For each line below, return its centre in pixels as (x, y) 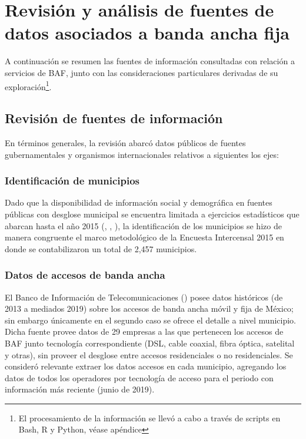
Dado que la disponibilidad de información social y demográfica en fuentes (139, 202)
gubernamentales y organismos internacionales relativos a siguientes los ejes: (142, 154)
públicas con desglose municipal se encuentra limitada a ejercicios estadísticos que (152, 214)
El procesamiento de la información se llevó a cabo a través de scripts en (149, 417)
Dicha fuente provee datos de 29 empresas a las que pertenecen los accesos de (144, 331)
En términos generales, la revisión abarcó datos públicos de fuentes (125, 142)
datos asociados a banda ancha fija (147, 33)
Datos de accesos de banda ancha (85, 275)
